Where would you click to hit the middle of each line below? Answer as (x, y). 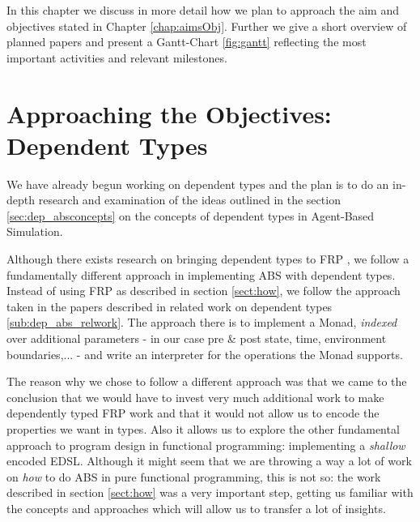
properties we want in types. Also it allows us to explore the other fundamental (203, 429)
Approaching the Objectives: (169, 113)
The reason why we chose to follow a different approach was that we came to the (207, 381)
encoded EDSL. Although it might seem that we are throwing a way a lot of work (209, 461)
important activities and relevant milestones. (117, 57)
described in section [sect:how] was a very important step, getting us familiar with (210, 492)
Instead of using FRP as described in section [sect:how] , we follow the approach (204, 291)
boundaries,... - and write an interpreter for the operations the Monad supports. (205, 354)
